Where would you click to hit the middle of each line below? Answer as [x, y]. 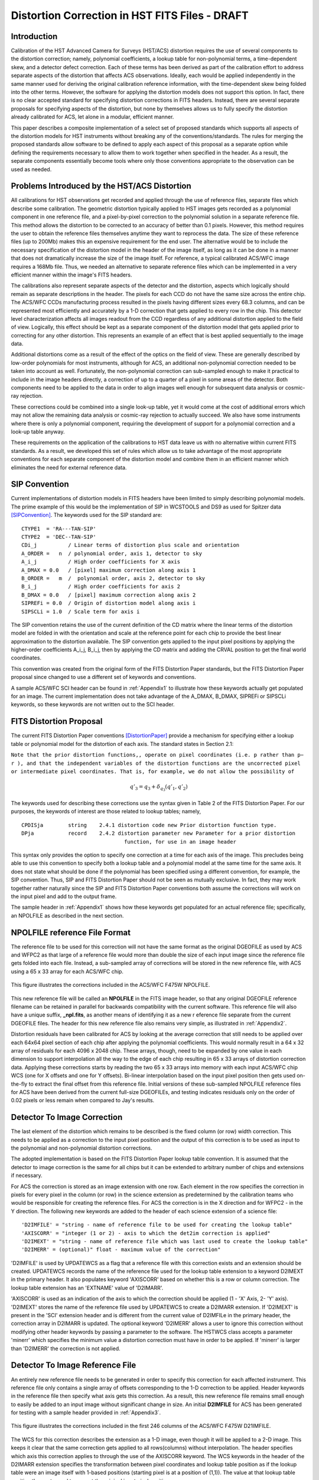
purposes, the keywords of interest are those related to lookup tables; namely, [106, 812]
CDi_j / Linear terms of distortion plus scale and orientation [131, 545]
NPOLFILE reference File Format [71, 932]
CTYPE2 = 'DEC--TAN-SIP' [59, 537]
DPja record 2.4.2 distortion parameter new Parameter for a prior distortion [158, 834]
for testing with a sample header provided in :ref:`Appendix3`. [86, 1413]
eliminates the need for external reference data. [69, 467]
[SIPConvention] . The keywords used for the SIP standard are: [87, 515]
